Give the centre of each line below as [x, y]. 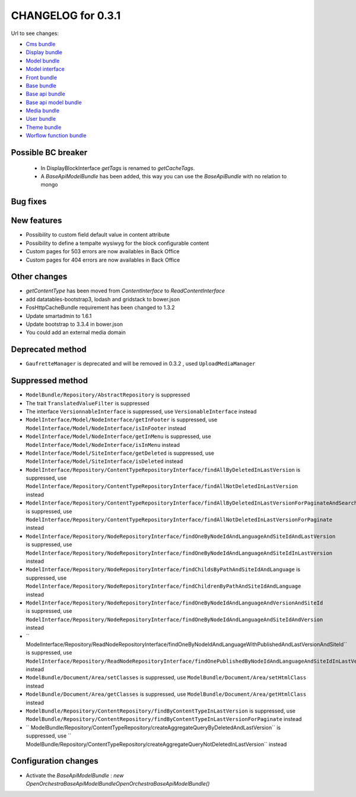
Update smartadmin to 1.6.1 [59, 316]
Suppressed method [50, 381]
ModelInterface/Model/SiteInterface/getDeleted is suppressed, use [120, 453]
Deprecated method [49, 350]
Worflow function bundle [56, 136]
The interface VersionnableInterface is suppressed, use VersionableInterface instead [141, 411]
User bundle [41, 119]
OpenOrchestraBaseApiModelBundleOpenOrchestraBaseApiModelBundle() [118, 783]
